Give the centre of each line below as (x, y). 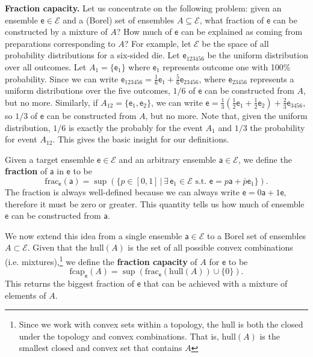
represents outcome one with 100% (227, 66)
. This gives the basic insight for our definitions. (141, 139)
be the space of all (235, 43)
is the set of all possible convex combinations (210, 247)
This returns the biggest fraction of (70, 283)
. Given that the (57, 247)
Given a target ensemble (50, 159)
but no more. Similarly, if (51, 102)
